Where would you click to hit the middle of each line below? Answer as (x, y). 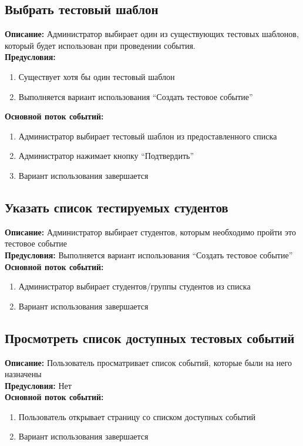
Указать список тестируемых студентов (117, 207)
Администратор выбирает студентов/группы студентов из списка (134, 286)
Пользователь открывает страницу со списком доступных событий (137, 416)
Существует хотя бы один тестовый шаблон (97, 76)
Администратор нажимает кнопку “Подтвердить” (106, 156)
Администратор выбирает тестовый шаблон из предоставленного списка (148, 136)
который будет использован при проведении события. (100, 45)
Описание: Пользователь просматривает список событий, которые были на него (148, 362)
